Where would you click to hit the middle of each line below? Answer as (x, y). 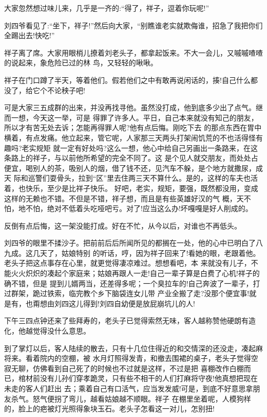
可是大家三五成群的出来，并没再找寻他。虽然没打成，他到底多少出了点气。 (130, 107)
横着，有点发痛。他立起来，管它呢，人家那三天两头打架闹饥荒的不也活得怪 (130, 137)
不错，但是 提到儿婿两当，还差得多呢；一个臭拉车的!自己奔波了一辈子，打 (136, 283)
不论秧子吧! (66, 90)
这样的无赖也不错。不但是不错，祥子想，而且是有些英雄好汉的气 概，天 (124, 198)
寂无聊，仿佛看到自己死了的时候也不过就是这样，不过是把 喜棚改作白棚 (124, 368)
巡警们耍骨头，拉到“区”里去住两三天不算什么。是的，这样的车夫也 (139, 178)
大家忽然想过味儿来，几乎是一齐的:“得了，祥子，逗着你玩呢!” (107, 8)
